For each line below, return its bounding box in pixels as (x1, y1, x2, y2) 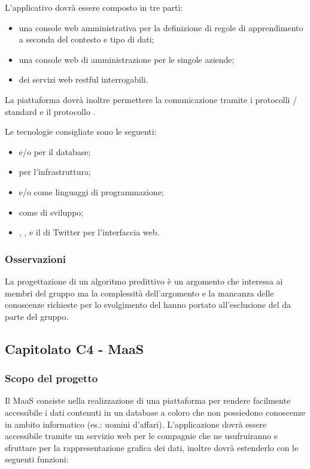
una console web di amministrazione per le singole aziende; (19, 53, 235, 65)
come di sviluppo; (19, 205, 84, 218)
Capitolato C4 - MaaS (5, 339, 144, 358)
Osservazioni (5, 251, 66, 266)
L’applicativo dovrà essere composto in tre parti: (5, 1, 183, 13)
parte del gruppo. (5, 310, 69, 322)
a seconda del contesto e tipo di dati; (19, 33, 154, 46)
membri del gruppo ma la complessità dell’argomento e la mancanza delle (5, 286, 274, 299)
